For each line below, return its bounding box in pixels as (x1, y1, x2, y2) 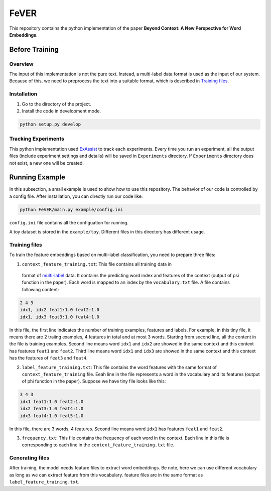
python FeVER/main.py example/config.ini (20, 206, 123, 212)
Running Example (9, 173, 65, 182)
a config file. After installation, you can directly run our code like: (9, 193, 143, 199)
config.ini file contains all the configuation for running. (9, 219, 129, 225)
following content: (22, 286, 59, 292)
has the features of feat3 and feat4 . (9, 355, 88, 361)
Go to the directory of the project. (22, 101, 91, 107)
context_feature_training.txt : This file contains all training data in (22, 261, 172, 267)
